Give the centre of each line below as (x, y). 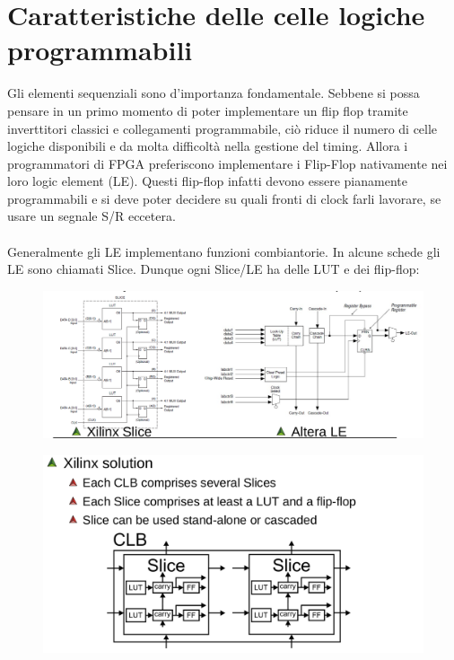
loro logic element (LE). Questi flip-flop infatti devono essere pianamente (207, 181)
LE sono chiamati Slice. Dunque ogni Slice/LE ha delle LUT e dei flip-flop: (214, 269)
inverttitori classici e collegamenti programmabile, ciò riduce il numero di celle (223, 128)
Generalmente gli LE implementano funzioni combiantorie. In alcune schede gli (224, 251)
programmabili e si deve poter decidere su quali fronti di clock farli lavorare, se (224, 198)
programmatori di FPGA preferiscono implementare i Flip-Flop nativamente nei (227, 163)
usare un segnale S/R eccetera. (92, 216)
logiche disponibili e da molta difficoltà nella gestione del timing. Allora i (208, 146)
